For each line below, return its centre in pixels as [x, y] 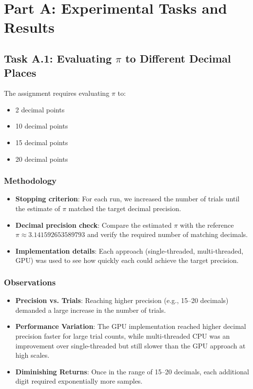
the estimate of [38, 208]
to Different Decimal [178, 58]
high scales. [32, 355]
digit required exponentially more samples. [79, 381]
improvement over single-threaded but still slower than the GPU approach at [130, 345]
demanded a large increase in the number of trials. [91, 310]
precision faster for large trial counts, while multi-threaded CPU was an [123, 335]
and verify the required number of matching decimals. [167, 234]
